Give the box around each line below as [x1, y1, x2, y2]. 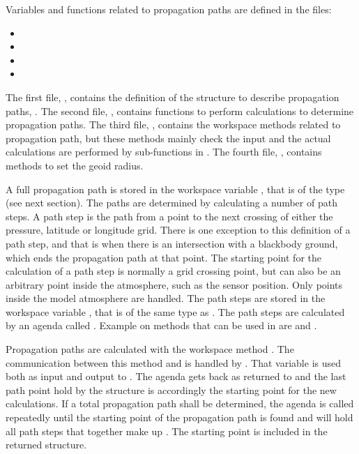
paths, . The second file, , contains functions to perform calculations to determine [6, 103, 354, 118]
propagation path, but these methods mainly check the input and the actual [6, 130, 331, 145]
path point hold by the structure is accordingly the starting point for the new [6, 382, 337, 397]
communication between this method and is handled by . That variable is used [6, 355, 342, 370]
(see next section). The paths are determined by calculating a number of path [6, 195, 337, 210]
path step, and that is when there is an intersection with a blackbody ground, [6, 236, 338, 250]
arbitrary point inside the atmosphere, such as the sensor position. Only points [6, 277, 343, 292]
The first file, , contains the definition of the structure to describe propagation [6, 89, 339, 104]
